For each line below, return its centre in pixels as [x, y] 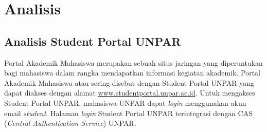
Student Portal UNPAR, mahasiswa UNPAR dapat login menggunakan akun [125, 102]
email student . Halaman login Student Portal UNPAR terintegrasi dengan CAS [128, 113]
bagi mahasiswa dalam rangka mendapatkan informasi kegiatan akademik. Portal [132, 73]
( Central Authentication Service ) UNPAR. [70, 123]
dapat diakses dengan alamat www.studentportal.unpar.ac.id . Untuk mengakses [130, 93]
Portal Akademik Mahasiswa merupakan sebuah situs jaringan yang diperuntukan [133, 62]
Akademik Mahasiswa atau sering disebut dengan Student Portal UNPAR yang [129, 82]
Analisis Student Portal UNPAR [93, 41]
